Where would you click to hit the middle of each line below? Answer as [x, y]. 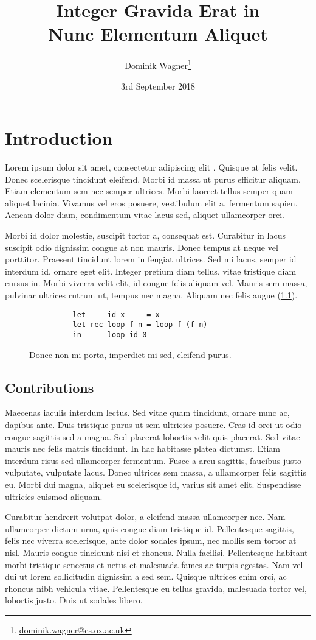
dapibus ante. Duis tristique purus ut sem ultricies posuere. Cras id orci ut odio [153, 424]
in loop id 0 [110, 335]
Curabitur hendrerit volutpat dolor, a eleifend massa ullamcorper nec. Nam [145, 517]
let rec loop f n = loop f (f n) [140, 325]
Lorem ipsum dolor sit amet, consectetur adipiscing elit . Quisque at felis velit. [151, 167]
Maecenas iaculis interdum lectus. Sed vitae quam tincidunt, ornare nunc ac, [147, 413]
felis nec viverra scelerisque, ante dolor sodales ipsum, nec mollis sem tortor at [151, 540]
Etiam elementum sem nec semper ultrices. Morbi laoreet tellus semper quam [149, 191]
